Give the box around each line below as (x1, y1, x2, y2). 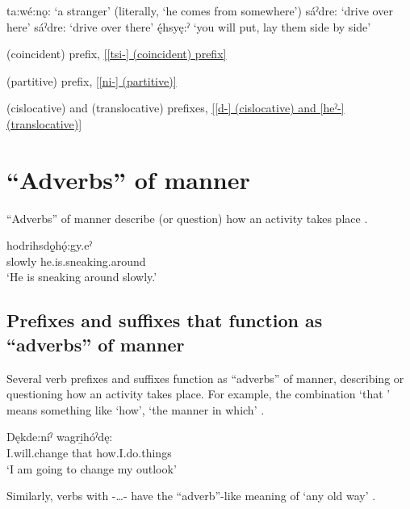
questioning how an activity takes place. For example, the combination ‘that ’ (6, 385, 391, 402)
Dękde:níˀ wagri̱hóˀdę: (6, 428, 113, 445)
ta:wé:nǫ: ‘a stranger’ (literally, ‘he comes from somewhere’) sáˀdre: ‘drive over (6, 2, 393, 19)
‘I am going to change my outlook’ (6, 460, 177, 477)
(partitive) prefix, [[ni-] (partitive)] (6, 72, 177, 89)
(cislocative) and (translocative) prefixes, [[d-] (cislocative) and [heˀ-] (6, 99, 345, 116)
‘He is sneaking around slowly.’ (6, 268, 157, 285)
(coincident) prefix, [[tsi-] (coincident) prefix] (6, 45, 227, 62)
